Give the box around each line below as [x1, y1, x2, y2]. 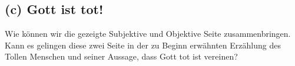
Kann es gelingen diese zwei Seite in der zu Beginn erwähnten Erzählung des [5, 39, 281, 51]
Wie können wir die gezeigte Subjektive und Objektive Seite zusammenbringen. [5, 27, 291, 40]
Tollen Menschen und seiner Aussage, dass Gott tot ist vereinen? [5, 50, 238, 62]
